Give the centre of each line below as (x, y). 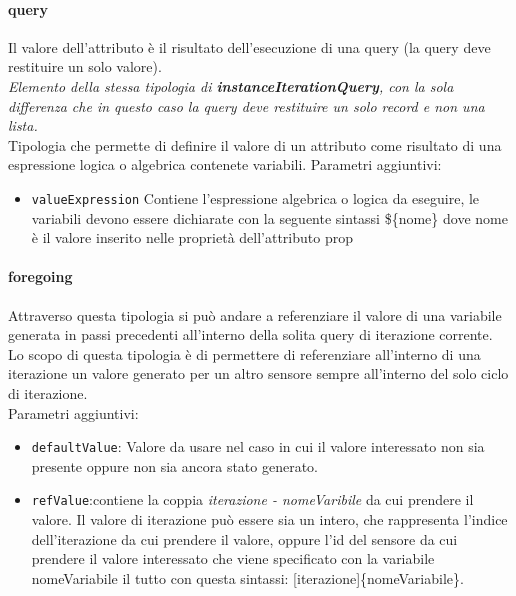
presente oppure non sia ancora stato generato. (175, 465)
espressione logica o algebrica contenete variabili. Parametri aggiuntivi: (225, 164)
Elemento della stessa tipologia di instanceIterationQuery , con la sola (231, 85)
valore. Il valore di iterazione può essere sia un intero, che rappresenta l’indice (269, 519)
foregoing (40, 276)
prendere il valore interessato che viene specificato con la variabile (233, 558)
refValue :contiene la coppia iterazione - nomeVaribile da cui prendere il (252, 499)
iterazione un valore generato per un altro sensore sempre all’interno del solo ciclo (258, 373)
